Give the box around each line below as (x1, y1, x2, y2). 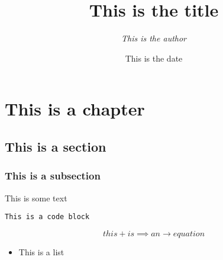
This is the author (121, 32, 187, 44)
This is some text (5, 191, 67, 204)
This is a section (5, 137, 106, 155)
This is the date (125, 52, 183, 64)
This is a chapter (5, 97, 145, 121)
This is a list (18, 245, 64, 258)
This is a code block (5, 213, 90, 222)
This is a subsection (5, 168, 101, 183)
